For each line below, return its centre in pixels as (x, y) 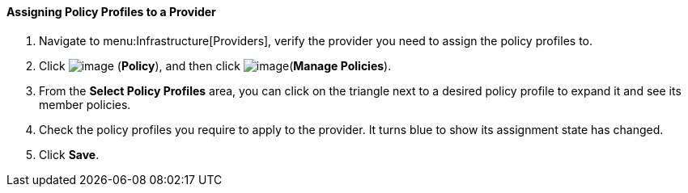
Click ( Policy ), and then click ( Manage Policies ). (215, 65)
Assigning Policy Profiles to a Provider (111, 12)
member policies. (85, 104)
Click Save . (69, 154)
